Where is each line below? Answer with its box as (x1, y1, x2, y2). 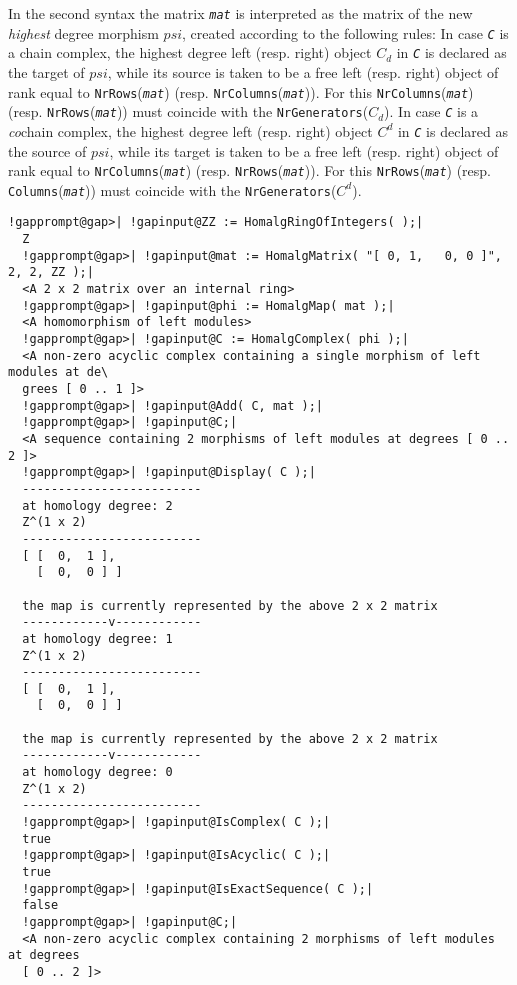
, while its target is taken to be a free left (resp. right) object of (109, 140, 499, 161)
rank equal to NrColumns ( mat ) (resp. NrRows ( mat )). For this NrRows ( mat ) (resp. (8, 160, 492, 181)
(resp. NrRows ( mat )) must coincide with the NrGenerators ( (8, 101, 369, 122)
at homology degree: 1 (22, 631, 173, 646)
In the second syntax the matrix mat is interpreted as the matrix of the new (8, 3, 473, 23)
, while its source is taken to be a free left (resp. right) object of (107, 61, 499, 82)
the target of (8, 61, 85, 82)
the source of (8, 140, 87, 161)
